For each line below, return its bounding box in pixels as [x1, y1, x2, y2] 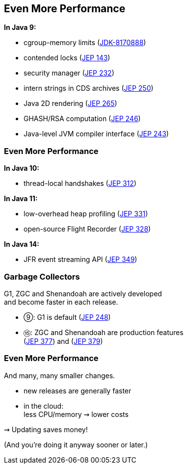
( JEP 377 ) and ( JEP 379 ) [24, 337, 103, 345]
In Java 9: [4, 23, 36, 32]
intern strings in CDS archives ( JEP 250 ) [24, 84, 154, 93]
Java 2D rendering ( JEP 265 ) [24, 99, 117, 108]
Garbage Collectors [4, 271, 80, 282]
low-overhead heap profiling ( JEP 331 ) [24, 209, 148, 218]
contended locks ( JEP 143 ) [24, 53, 110, 62]
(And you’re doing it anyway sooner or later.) [4, 440, 148, 449]
